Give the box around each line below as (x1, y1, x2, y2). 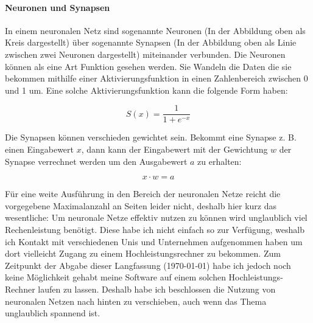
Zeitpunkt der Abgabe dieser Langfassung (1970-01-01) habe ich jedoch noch (5, 259, 291, 271)
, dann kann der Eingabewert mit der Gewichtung (81, 143, 268, 156)
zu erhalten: (197, 155, 242, 167)
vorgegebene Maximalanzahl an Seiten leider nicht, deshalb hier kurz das (5, 199, 276, 212)
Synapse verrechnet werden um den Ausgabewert (5, 155, 188, 167)
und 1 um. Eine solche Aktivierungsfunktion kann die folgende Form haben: (5, 83, 288, 96)
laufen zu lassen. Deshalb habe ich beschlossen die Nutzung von (38, 282, 276, 295)
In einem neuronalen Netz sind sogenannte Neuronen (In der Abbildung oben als (5, 24, 306, 36)
